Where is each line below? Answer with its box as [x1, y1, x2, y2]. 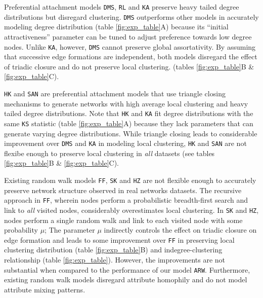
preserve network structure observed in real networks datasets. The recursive [4, 184, 242, 195]
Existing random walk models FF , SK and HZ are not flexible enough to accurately [4, 174, 256, 185]
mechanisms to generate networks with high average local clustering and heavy [4, 98, 248, 108]
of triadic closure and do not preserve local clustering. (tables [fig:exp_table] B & [4, 61, 254, 71]
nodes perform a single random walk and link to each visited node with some [4, 214, 243, 225]
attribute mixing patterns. [4, 284, 85, 294]
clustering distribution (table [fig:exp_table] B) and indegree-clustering [4, 244, 223, 255]
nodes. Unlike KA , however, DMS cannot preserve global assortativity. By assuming [4, 41, 256, 52]
